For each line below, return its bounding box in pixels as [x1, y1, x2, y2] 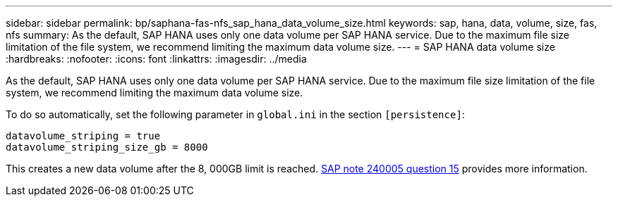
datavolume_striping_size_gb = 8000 [6, 141, 208, 153]
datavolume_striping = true [6, 130, 161, 141]
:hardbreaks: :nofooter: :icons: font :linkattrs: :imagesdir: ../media [6, 53, 307, 65]
